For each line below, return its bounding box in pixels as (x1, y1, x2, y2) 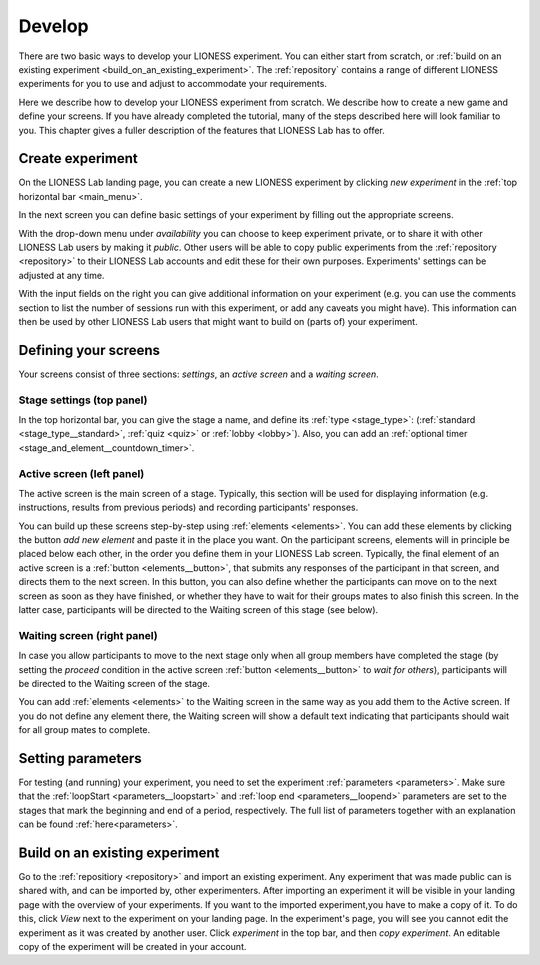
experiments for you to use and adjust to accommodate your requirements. (18, 78, 327, 90)
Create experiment (18, 150, 139, 167)
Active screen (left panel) (18, 466, 145, 480)
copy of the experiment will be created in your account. (18, 941, 247, 953)
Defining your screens (18, 341, 160, 359)
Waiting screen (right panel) (18, 628, 159, 642)
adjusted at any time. (18, 269, 105, 281)
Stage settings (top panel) (18, 393, 148, 407)
